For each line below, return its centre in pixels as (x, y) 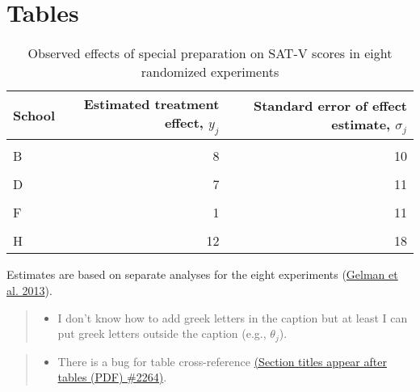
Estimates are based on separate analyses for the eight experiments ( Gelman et (202, 274)
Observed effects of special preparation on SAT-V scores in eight (210, 53)
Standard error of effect (330, 105)
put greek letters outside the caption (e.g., (162, 333)
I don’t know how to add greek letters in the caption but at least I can (233, 317)
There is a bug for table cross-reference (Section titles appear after (222, 361)
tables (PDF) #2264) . (112, 377)
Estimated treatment (151, 104)
